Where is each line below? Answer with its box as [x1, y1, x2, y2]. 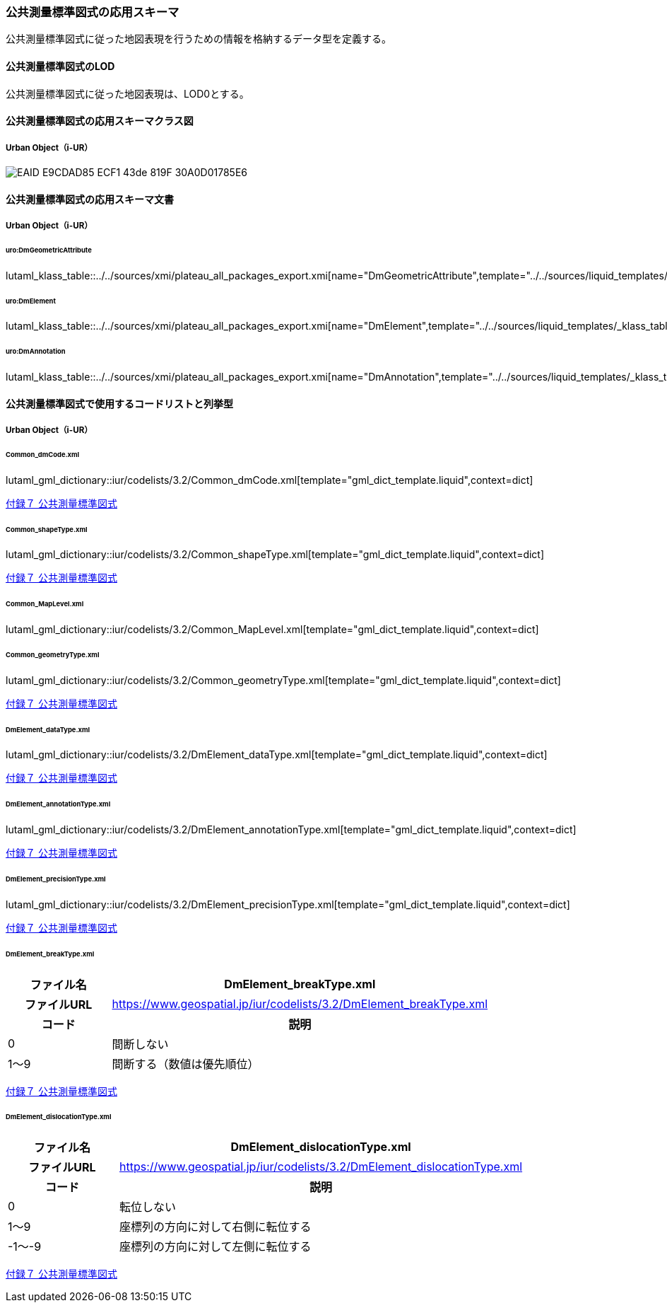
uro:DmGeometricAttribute [6, 245, 92, 254]
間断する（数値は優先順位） [112, 1056, 259, 1071]
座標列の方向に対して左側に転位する [119, 1239, 312, 1254]
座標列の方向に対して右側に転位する [119, 1220, 312, 1234]
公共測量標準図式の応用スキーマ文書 [6, 192, 174, 205]
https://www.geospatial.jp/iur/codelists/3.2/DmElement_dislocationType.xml [119, 1159, 523, 1174]
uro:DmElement [6, 296, 56, 305]
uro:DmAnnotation [6, 347, 66, 356]
